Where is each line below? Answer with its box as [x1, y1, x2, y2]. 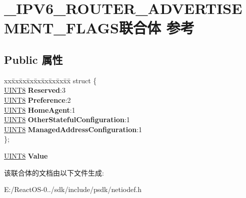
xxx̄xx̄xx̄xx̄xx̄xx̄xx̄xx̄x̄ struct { [4, 75, 97, 85]
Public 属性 [4, 51, 63, 67]
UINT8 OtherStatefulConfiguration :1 [4, 114, 130, 125]
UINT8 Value [4, 150, 48, 161]
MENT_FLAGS [4, 17, 119, 38]
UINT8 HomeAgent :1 [4, 104, 75, 115]
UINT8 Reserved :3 [4, 85, 65, 95]
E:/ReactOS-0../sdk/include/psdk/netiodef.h [4, 184, 142, 195]
